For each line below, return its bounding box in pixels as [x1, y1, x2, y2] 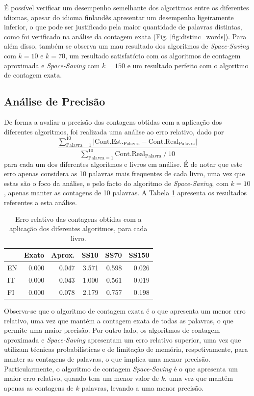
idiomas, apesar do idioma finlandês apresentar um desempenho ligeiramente [4, 12, 234, 22]
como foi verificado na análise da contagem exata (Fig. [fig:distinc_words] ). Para [4, 31, 247, 41]
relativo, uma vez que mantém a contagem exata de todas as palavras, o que [4, 315, 233, 325]
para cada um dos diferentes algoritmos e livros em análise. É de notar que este [4, 158, 243, 169]
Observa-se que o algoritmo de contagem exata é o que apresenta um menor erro [4, 305, 246, 316]
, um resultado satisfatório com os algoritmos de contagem [65, 50, 241, 60]
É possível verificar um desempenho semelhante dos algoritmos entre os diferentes [4, 2, 249, 12]
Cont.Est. [95, 138, 124, 145]
